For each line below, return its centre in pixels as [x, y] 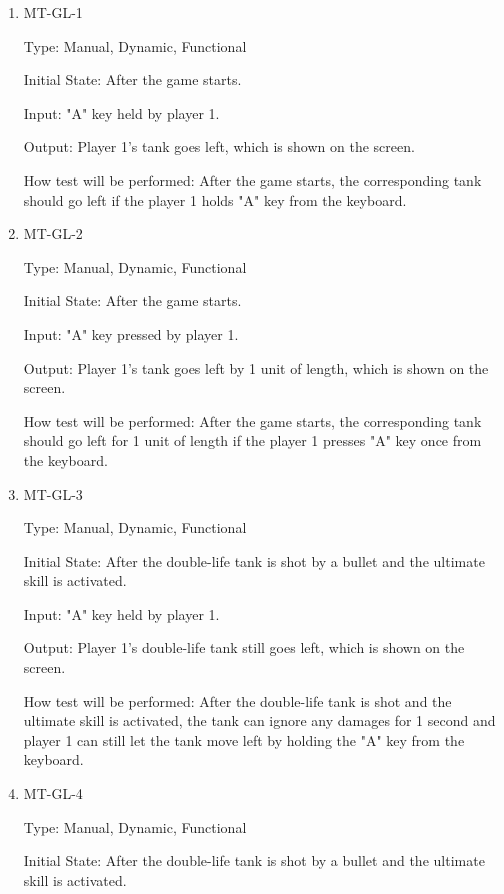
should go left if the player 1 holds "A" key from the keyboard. [215, 199]
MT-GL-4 [53, 793]
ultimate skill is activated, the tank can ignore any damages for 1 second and [259, 720]
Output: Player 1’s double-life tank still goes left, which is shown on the [244, 647]
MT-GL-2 [53, 233]
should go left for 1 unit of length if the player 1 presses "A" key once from [252, 440]
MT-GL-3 [53, 493]
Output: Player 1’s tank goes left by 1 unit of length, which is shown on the [256, 367]
